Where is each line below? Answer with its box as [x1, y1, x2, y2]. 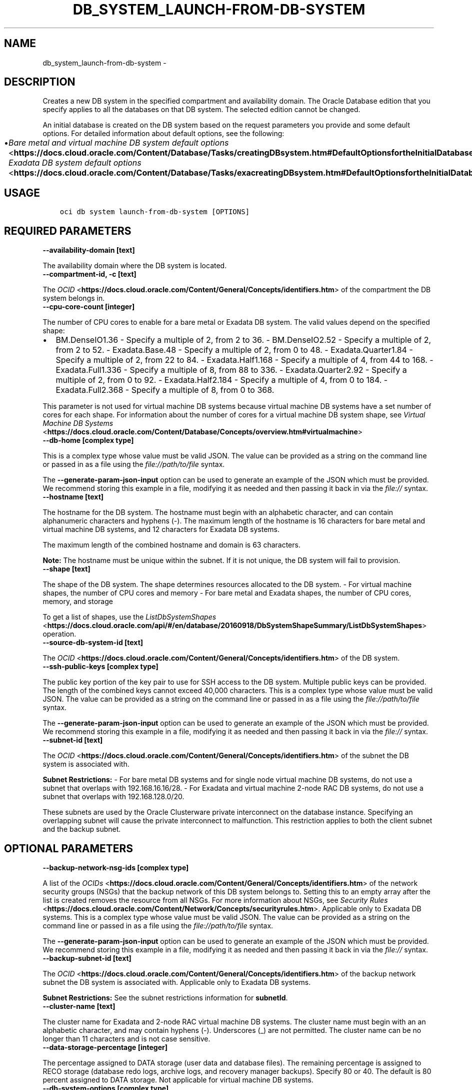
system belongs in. [42, 294, 105, 303]
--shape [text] [42, 565, 90, 574]
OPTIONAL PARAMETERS [4, 842, 133, 855]
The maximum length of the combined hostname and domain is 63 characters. [42, 540, 300, 550]
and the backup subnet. [42, 825, 121, 834]
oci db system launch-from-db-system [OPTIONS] [59, 208, 250, 216]
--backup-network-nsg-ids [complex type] [42, 863, 189, 872]
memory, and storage [42, 597, 113, 606]
